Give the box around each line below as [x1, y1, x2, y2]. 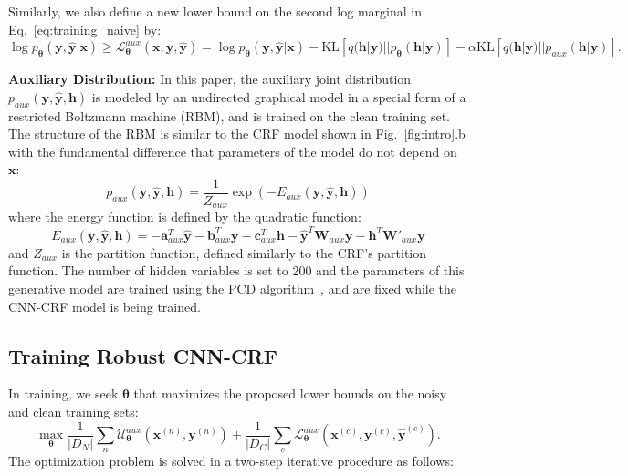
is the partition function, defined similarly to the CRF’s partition [61, 243, 427, 262]
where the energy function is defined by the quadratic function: [8, 207, 361, 226]
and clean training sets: [8, 401, 139, 420]
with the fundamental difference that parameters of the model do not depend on [8, 141, 457, 160]
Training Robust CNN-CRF [8, 341, 277, 369]
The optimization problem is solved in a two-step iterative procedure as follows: [8, 451, 454, 471]
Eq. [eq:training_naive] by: [8, 19, 162, 38]
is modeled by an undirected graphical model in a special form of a [91, 87, 466, 106]
